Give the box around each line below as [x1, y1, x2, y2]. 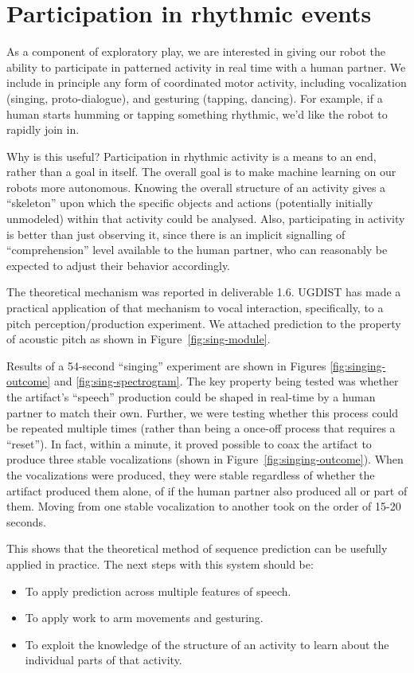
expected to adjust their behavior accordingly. [6, 256, 231, 273]
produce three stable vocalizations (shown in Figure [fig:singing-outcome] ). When [6, 451, 404, 468]
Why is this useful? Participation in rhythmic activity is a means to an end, [6, 147, 377, 164]
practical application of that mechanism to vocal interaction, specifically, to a [6, 299, 384, 316]
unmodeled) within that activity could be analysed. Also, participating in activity [6, 210, 405, 227]
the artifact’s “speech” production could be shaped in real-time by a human [6, 389, 376, 405]
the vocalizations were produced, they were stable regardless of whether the [6, 466, 375, 483]
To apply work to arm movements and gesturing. [25, 609, 264, 626]
